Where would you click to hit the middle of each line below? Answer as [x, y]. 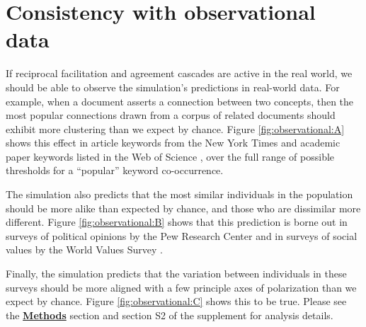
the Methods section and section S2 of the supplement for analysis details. [170, 315]
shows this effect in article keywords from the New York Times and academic [173, 143]
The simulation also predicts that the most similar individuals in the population [179, 194]
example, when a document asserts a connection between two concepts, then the [180, 101]
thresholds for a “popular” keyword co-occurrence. [115, 170]
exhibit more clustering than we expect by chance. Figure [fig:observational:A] [175, 128]
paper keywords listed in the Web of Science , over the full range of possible [170, 156]
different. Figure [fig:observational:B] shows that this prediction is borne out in [177, 222]
